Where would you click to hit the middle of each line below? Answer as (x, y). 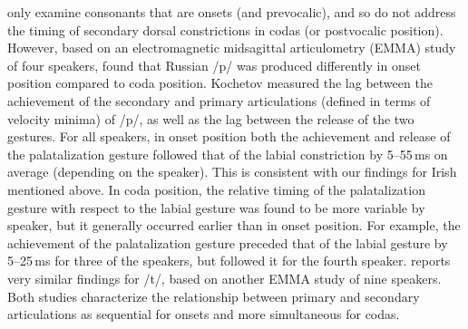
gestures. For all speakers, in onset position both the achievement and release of (229, 136)
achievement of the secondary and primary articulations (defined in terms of (219, 100)
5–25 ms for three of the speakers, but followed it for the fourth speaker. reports (229, 261)
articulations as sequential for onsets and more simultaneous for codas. (204, 314)
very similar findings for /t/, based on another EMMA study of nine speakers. (224, 278)
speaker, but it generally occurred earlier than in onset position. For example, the (234, 225)
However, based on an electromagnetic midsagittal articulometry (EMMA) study (232, 48)
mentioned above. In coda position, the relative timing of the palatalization (216, 189)
